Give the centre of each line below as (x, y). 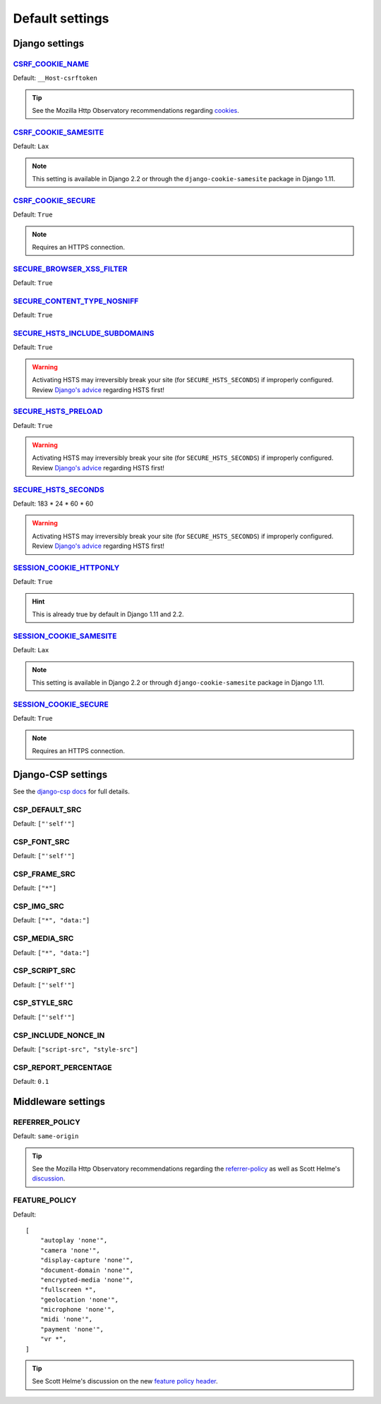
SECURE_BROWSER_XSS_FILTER (70, 269)
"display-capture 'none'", (87, 1260)
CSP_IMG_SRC (39, 906)
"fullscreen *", (68, 1290)
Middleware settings (59, 1101)
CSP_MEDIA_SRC (43, 939)
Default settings (61, 18)
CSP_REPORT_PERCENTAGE (62, 1067)
